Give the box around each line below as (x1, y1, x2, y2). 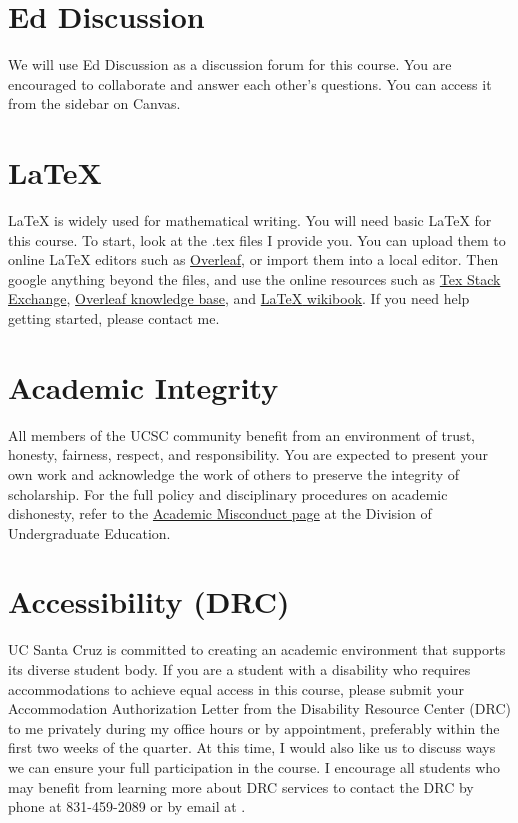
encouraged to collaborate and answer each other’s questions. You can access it (8, 73, 492, 94)
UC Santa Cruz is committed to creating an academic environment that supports (8, 639, 506, 660)
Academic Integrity (8, 366, 279, 407)
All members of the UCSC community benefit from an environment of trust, (8, 424, 475, 445)
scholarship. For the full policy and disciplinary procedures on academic (8, 483, 448, 504)
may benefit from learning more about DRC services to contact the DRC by (8, 776, 474, 797)
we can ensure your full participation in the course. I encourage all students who (8, 756, 501, 777)
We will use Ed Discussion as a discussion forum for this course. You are (8, 54, 452, 75)
